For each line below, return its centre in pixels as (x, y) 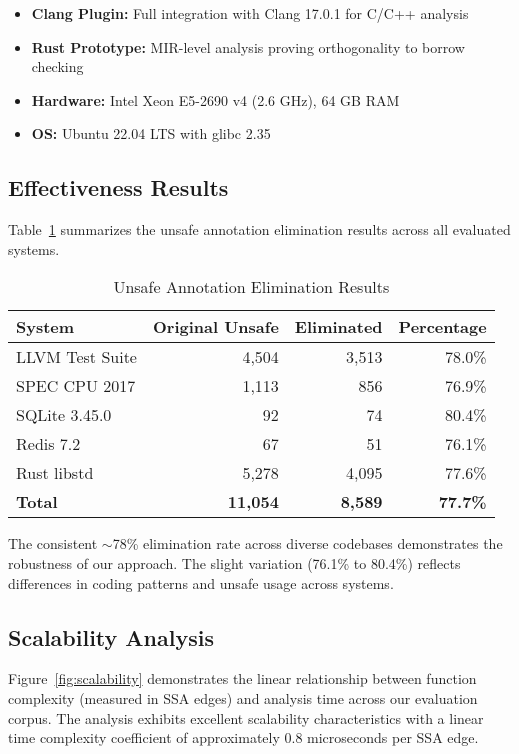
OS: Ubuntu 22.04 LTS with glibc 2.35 (151, 133)
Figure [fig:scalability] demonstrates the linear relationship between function (242, 678)
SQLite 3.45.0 (64, 415)
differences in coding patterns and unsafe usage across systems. (201, 582)
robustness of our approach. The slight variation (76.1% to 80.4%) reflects (234, 562)
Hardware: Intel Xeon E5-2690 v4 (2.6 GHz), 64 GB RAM (215, 99)
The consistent (53, 543)
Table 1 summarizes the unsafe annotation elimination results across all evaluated (259, 229)
